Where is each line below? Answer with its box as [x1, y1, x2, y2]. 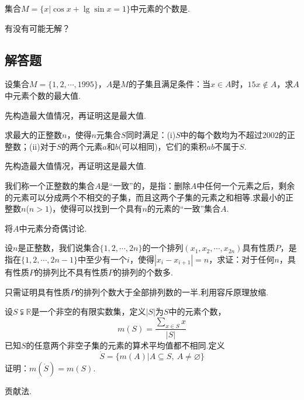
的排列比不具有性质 [34, 265, 108, 278]
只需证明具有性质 [5, 285, 70, 298]
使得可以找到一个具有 [60, 202, 143, 215]
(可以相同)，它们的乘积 [118, 140, 207, 152]
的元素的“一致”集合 [147, 202, 220, 215]
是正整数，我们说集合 [18, 242, 100, 254]
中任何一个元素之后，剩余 [196, 179, 295, 191]
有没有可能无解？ [5, 22, 70, 34]
